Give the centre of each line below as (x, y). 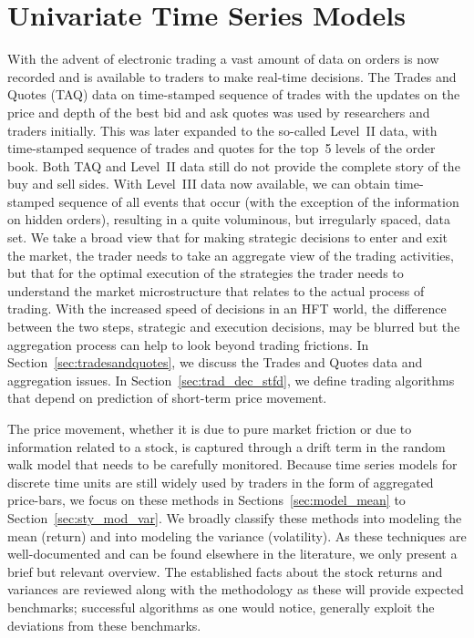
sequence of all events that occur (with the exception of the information (259, 201)
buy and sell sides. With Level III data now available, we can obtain (199, 184)
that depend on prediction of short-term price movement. (167, 398)
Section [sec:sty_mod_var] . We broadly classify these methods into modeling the (235, 517)
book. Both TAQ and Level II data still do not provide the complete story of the (234, 165)
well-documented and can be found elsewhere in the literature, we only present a (232, 554)
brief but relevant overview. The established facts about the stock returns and (225, 571)
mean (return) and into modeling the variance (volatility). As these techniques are (237, 535)
